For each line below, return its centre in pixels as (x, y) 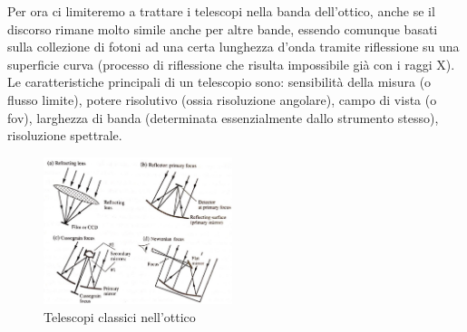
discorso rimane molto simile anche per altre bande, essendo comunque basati (223, 28)
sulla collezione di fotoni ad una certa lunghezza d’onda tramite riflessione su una (233, 47)
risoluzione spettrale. (65, 135)
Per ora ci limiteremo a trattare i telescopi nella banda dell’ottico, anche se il (221, 11)
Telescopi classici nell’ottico (120, 316)
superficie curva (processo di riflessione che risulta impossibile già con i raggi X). (231, 64)
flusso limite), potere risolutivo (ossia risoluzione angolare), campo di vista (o (222, 99)
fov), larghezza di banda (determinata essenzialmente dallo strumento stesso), (223, 117)
